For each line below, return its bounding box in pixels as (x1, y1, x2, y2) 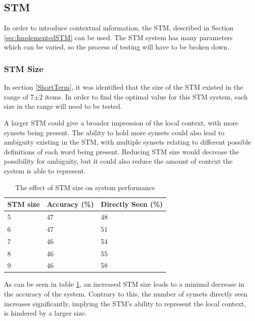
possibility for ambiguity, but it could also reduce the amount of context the (4, 156, 233, 166)
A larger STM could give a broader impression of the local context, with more (4, 117, 238, 127)
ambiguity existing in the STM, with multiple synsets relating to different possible (4, 137, 251, 147)
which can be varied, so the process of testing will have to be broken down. (4, 42, 229, 52)
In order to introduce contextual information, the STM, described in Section (4, 23, 233, 33)
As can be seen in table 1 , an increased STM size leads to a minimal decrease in (4, 279, 245, 289)
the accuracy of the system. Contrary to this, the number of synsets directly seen (4, 289, 248, 299)
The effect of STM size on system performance (15, 182, 155, 192)
